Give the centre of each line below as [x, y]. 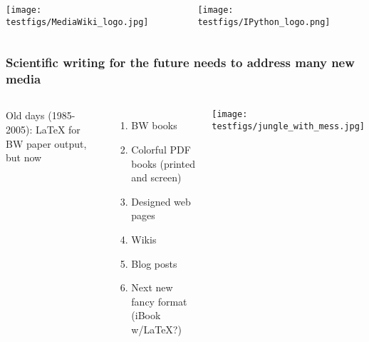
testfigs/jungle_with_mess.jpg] [288, 127]
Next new [152, 287]
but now [24, 157]
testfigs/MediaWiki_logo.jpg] [77, 22]
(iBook [146, 315]
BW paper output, [46, 143]
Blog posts [154, 263]
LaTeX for [58, 130]
